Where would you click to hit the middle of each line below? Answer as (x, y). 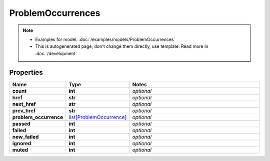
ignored (22, 143)
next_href (24, 104)
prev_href (24, 111)
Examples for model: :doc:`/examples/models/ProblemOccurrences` (105, 39)
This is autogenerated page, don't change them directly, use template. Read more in (122, 46)
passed (21, 124)
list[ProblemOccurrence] (98, 117)
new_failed (25, 137)
